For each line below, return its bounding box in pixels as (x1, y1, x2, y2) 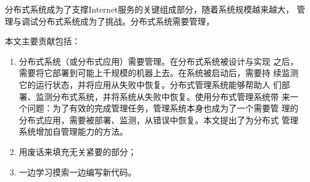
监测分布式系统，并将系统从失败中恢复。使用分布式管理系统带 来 (35, 90, 290, 102)
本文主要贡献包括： (5, 35, 80, 47)
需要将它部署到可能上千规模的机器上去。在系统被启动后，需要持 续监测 (19, 66, 299, 79)
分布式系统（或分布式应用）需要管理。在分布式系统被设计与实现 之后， (19, 54, 299, 67)
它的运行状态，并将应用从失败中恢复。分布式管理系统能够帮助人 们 (19, 78, 282, 90)
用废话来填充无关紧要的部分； (19, 145, 136, 157)
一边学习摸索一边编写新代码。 (19, 165, 136, 178)
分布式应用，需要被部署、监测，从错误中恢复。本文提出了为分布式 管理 (19, 113, 299, 126)
